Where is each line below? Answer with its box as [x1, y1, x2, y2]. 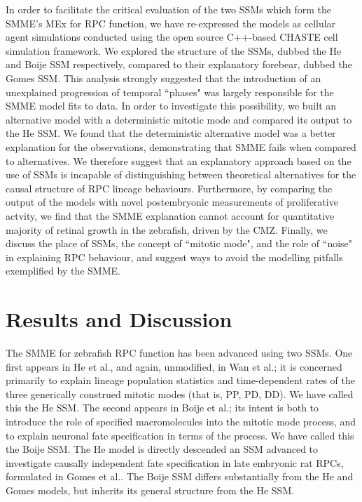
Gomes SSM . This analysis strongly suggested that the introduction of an [6, 70, 321, 85]
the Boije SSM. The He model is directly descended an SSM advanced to [6, 442, 319, 456]
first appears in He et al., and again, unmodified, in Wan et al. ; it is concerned [6, 359, 342, 374]
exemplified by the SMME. [6, 263, 120, 278]
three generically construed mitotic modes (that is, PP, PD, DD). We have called [6, 386, 354, 401]
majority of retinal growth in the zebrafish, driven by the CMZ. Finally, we [6, 222, 328, 237]
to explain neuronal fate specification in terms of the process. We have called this [6, 428, 354, 442]
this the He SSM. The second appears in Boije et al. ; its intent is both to [6, 400, 319, 415]
